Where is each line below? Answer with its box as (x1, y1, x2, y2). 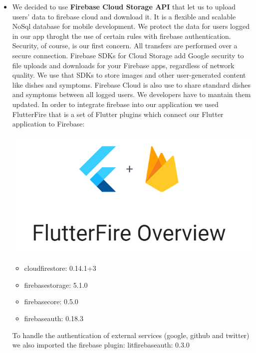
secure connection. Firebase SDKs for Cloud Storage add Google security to (12, 50, 244, 60)
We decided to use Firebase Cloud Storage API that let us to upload (12, 1, 236, 11)
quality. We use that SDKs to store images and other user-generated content (12, 70, 246, 80)
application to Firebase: (12, 118, 85, 129)
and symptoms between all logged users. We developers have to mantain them (12, 89, 251, 100)
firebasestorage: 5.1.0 (24, 279, 88, 290)
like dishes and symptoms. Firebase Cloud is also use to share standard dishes (12, 79, 251, 90)
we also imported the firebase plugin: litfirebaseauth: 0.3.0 (12, 340, 190, 350)
